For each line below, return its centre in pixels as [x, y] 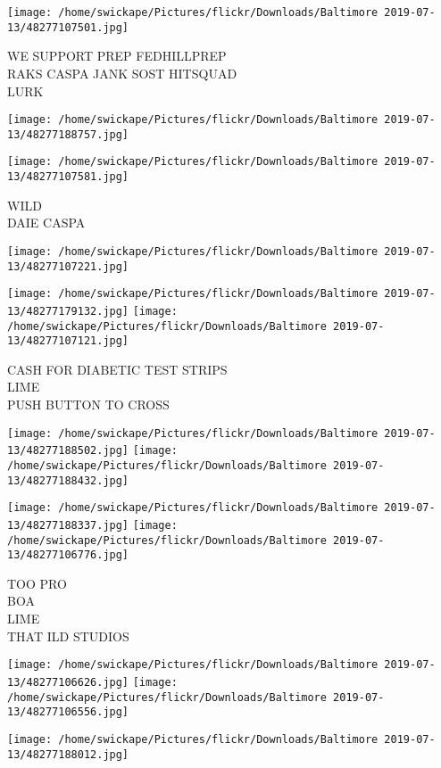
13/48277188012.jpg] [68, 754]
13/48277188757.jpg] [68, 134]
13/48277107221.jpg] [68, 266]
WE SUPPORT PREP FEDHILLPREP [117, 56]
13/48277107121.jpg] [68, 341]
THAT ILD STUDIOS [68, 636]
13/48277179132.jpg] [68, 311]
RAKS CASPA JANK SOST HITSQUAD [122, 73]
